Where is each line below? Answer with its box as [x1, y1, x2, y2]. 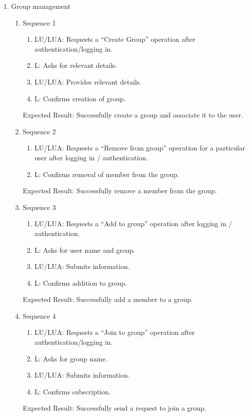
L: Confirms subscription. [34, 386, 111, 396]
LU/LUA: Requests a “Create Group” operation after [34, 34, 196, 44]
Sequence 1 [23, 17, 56, 28]
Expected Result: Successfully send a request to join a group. [23, 403, 206, 413]
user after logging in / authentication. [34, 152, 148, 162]
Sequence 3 [23, 202, 56, 212]
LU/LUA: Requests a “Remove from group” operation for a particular [34, 143, 246, 153]
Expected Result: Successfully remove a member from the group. [23, 185, 217, 196]
